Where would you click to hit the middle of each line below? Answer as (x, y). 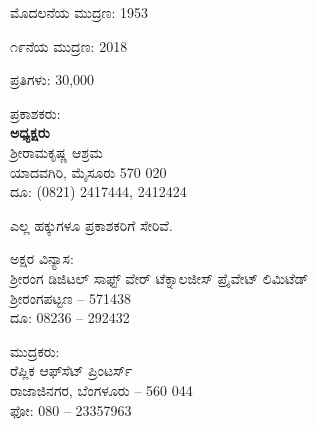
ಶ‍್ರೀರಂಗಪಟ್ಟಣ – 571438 (70, 297)
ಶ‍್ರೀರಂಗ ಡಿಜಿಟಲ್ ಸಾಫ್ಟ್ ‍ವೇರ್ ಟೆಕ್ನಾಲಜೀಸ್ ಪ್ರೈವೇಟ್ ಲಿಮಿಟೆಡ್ (159, 277)
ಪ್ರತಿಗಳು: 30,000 (52, 79)
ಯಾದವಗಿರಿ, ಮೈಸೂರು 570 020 (88, 171)
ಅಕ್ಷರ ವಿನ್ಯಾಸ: (42, 258)
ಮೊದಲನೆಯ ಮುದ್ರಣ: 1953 (79, 12)
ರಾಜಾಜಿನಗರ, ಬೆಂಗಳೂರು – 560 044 (101, 389)
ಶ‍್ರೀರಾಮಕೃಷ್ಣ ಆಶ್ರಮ (56, 151)
